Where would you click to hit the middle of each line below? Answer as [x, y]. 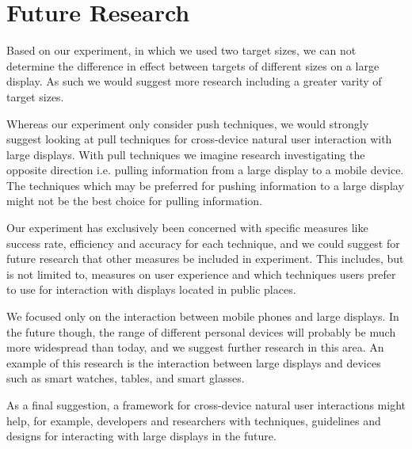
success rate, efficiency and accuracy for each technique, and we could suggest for [203, 243]
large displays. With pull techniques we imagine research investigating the [186, 154]
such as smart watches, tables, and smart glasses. [126, 378]
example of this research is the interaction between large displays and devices [194, 362]
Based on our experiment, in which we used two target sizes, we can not [181, 50]
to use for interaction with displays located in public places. [151, 289]
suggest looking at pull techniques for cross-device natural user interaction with [199, 139]
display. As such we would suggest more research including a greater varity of [194, 81]
